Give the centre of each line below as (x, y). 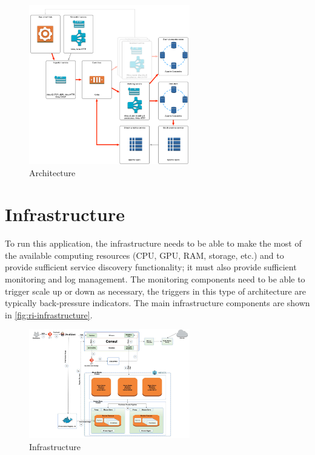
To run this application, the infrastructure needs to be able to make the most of (153, 243)
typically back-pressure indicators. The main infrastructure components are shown (157, 303)
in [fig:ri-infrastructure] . (49, 314)
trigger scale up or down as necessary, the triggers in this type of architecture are (155, 291)
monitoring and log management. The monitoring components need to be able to (155, 279)
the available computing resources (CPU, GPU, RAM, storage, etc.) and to (144, 255)
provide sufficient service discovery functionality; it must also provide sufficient (151, 267)
